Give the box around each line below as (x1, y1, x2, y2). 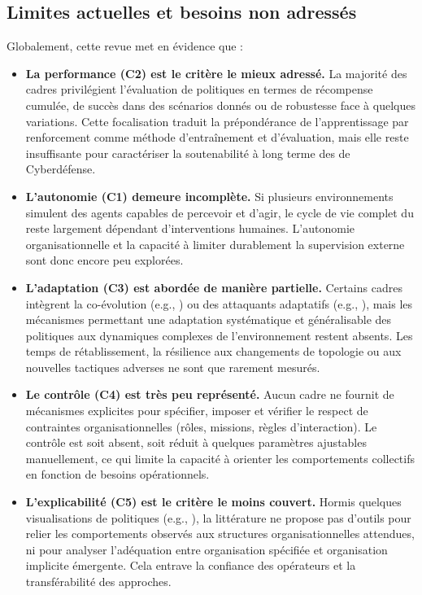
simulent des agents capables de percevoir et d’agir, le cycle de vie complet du (25, 203, 414, 221)
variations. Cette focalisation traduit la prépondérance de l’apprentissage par (25, 112, 409, 129)
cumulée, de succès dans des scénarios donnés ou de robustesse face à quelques (25, 96, 415, 113)
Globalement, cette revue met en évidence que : (7, 37, 243, 55)
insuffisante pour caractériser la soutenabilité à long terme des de (25, 144, 350, 161)
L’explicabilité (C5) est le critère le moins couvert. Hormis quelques (25, 493, 402, 510)
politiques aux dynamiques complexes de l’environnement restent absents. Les (25, 326, 413, 343)
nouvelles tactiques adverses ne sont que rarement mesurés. (25, 358, 320, 375)
